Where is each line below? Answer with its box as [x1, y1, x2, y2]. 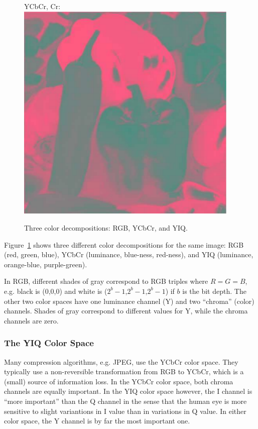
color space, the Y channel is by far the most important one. [4, 415, 190, 426]
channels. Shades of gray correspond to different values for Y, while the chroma [4, 305, 248, 316]
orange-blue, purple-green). [4, 259, 87, 269]
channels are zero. [4, 315, 59, 326]
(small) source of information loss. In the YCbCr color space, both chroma [4, 376, 233, 386]
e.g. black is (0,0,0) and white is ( [4, 285, 107, 296]
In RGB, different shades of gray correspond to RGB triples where [4, 276, 208, 286]
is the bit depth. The [182, 285, 246, 296]
